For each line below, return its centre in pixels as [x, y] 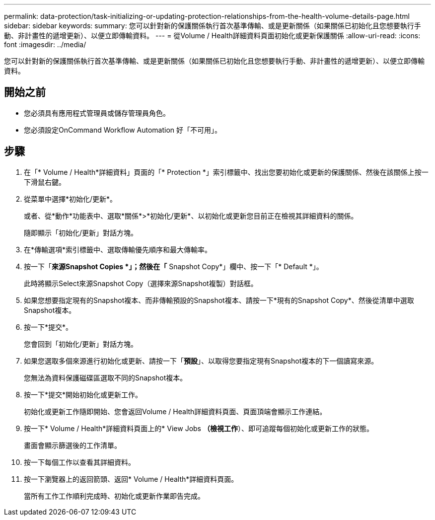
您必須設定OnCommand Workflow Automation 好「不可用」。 [123, 130]
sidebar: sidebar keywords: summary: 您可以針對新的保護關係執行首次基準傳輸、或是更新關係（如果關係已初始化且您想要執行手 [213, 26]
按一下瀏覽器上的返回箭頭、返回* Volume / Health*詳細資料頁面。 [131, 479]
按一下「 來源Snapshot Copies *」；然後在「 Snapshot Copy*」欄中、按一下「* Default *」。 [174, 266]
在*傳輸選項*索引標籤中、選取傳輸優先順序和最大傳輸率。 [118, 249]
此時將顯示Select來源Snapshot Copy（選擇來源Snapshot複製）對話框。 [141, 283]
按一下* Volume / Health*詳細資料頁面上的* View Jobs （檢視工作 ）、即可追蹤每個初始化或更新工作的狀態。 [199, 428]
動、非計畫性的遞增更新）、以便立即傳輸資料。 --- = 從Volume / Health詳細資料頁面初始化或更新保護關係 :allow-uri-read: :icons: [212, 36]
